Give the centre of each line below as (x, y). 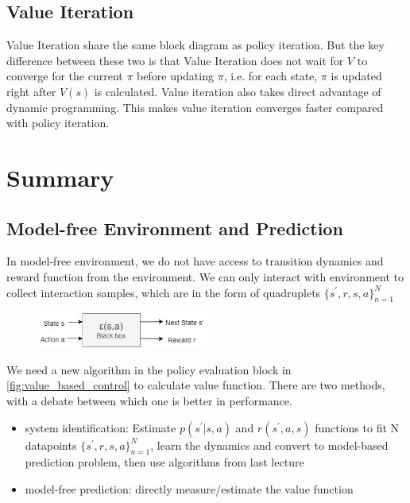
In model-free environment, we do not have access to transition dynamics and (195, 261)
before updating (175, 76)
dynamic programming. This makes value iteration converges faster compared (195, 107)
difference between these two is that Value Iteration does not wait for (175, 60)
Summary (60, 177)
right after (31, 91)
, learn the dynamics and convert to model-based (269, 445)
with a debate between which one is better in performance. (149, 400)
